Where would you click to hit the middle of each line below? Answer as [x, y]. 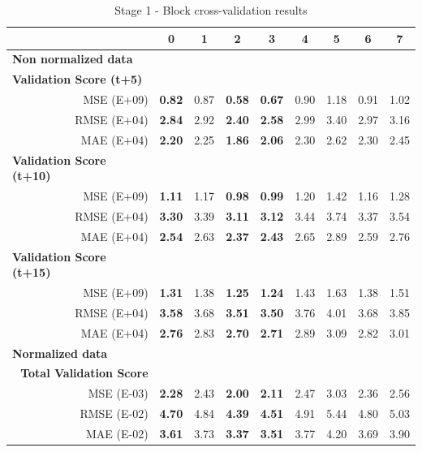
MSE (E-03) [118, 393]
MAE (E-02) [117, 433]
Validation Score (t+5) [78, 79]
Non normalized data [73, 59]
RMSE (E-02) [114, 413]
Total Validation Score [84, 373]
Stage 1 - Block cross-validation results [211, 10]
